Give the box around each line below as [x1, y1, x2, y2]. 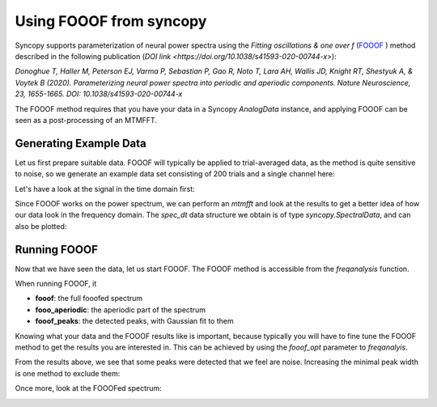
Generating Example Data [15, 136, 147, 150]
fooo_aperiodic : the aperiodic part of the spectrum [35, 304, 206, 315]
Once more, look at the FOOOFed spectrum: [15, 384, 162, 393]
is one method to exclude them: [15, 368, 121, 378]
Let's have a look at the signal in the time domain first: [15, 184, 196, 193]
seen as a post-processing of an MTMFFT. [15, 115, 158, 125]
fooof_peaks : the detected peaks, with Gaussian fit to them [35, 316, 234, 326]
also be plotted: [15, 221, 67, 231]
